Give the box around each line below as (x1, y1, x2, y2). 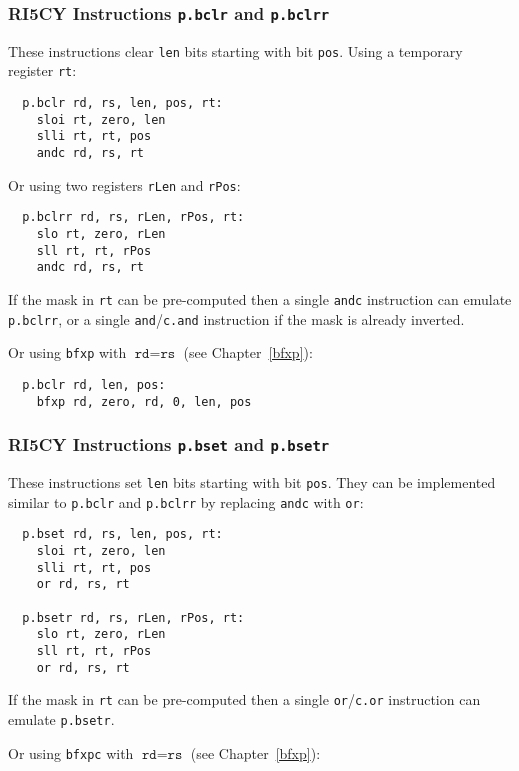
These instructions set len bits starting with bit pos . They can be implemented (8, 472, 496, 493)
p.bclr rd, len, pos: (22, 377, 166, 392)
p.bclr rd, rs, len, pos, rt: (22, 96, 223, 111)
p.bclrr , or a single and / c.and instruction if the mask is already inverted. (8, 308, 465, 329)
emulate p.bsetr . (8, 708, 115, 729)
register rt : (8, 60, 77, 81)
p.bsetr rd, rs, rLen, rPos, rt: (22, 610, 245, 625)
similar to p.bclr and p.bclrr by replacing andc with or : (8, 491, 364, 512)
